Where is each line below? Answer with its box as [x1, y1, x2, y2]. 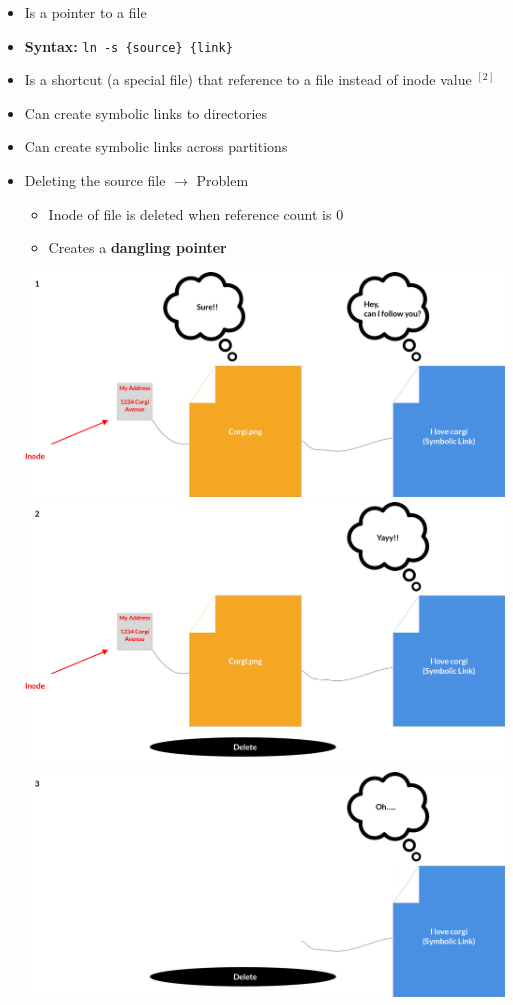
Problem [196, 170, 249, 191]
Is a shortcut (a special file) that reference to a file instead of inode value [24, 69, 472, 90]
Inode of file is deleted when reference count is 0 [48, 203, 344, 224]
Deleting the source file [24, 170, 166, 191]
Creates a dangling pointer [48, 237, 227, 258]
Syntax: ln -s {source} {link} [24, 35, 233, 56]
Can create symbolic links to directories [24, 102, 268, 123]
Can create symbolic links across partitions [24, 136, 288, 157]
